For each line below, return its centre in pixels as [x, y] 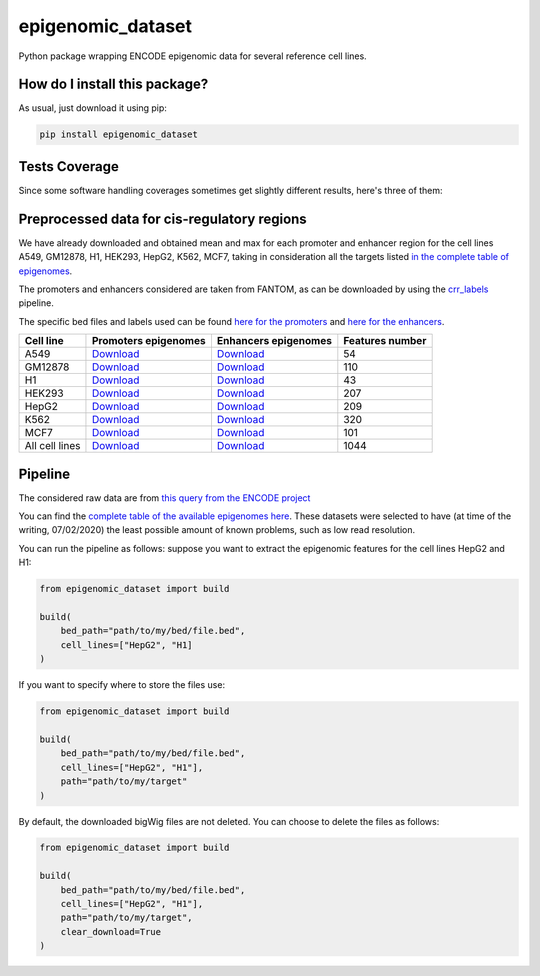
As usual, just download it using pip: [92, 108]
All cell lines [52, 446]
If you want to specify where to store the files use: [121, 685]
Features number [385, 341]
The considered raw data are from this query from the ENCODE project [164, 497]
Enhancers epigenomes [274, 341]
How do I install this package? [113, 84]
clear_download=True [111, 931]
